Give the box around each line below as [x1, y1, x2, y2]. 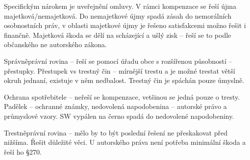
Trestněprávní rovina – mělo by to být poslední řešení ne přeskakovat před [4, 127, 227, 137]
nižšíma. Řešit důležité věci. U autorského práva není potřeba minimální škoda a [4, 137, 246, 147]
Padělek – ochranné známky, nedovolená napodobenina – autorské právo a [4, 101, 227, 111]
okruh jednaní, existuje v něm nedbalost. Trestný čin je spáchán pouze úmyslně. [4, 75, 245, 85]
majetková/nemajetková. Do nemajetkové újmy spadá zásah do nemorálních [4, 10, 231, 21]
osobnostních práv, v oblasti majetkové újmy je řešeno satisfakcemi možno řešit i [4, 20, 246, 30]
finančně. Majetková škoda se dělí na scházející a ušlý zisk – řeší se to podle [4, 29, 231, 40]
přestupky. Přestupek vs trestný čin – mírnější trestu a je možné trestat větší [4, 65, 235, 76]
